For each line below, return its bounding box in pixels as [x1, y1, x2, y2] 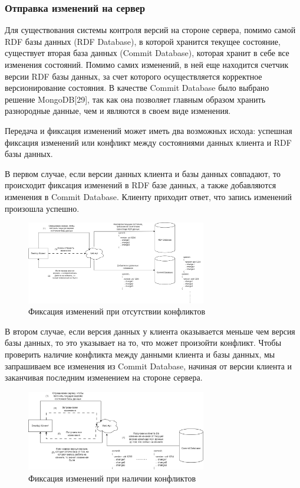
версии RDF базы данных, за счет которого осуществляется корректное [5, 70, 262, 82]
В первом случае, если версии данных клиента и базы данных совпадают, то [5, 167, 281, 179]
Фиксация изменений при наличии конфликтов [28, 471, 196, 484]
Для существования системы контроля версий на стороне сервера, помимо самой [5, 24, 296, 36]
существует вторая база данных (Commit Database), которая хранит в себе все [5, 47, 289, 59]
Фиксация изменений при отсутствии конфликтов [28, 305, 206, 317]
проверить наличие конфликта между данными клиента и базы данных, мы [5, 348, 275, 360]
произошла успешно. [5, 202, 80, 214]
